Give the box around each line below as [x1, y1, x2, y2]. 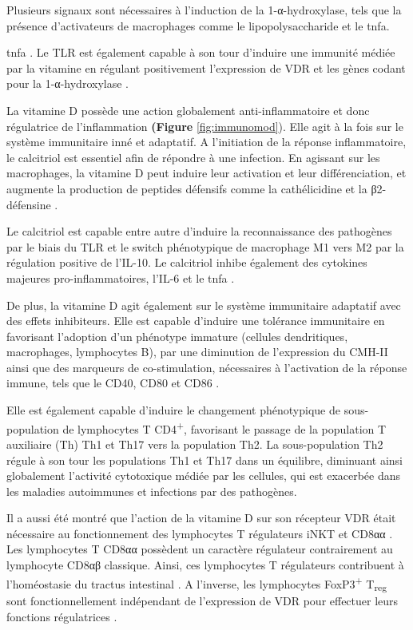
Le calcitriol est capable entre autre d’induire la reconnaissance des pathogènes [6, 223, 392, 240]
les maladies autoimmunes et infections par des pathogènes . [6, 482, 297, 499]
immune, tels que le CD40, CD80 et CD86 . [6, 374, 220, 391]
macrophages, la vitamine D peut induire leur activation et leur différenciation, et [6, 164, 407, 181]
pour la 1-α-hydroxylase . [6, 75, 129, 92]
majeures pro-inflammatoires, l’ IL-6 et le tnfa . [6, 269, 235, 286]
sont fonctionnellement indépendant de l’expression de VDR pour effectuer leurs [6, 592, 399, 609]
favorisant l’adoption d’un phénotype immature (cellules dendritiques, [6, 327, 348, 344]
